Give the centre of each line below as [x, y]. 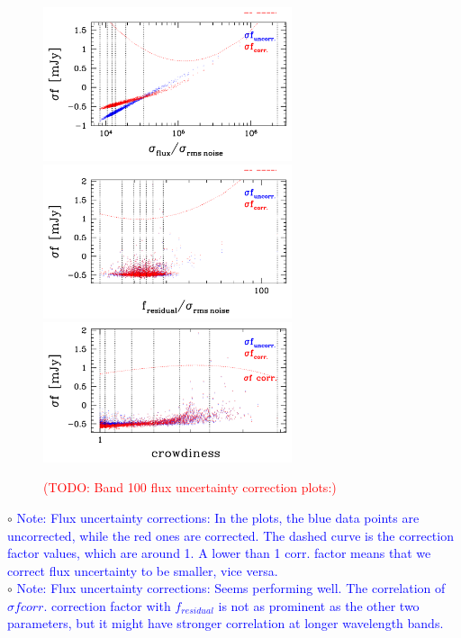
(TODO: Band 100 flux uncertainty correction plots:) [190, 487]
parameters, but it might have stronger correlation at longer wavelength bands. [226, 623]
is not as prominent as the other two [319, 605]
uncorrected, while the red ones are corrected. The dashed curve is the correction [230, 535]
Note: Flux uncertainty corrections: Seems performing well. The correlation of [231, 588]
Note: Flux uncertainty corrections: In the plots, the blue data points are [218, 517]
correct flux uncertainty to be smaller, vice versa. [143, 570]
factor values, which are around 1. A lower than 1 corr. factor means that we [219, 553]
